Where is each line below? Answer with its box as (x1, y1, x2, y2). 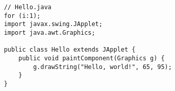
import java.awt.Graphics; (4, 29, 95, 36)
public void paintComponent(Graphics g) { (18, 54, 165, 62)
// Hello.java (4, 4, 52, 11)
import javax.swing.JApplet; (4, 20, 103, 28)
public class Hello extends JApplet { (4, 46, 136, 54)
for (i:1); (4, 12, 41, 19)
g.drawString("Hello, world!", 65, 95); (33, 63, 172, 71)
